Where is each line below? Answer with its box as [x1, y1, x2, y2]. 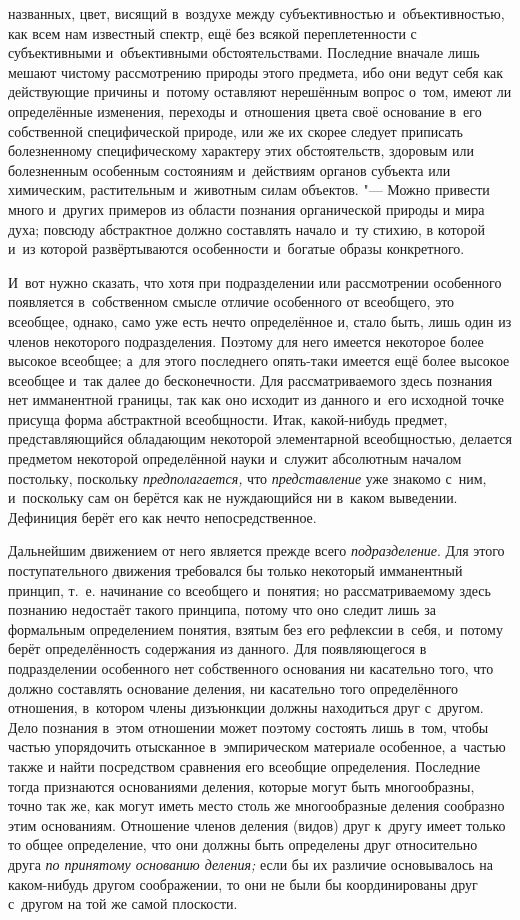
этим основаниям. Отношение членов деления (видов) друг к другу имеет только [8, 814, 506, 835]
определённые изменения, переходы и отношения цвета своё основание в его [8, 100, 482, 121]
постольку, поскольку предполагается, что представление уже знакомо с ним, [8, 467, 487, 488]
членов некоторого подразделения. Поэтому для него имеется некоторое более [8, 330, 484, 351]
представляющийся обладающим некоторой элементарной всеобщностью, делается [8, 428, 512, 449]
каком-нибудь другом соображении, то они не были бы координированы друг [8, 873, 478, 894]
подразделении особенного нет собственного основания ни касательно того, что [8, 658, 494, 678]
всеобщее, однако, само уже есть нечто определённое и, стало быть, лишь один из [8, 310, 512, 331]
